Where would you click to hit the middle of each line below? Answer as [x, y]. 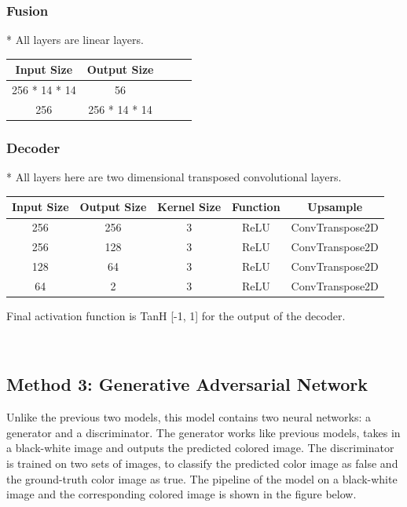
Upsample [335, 207]
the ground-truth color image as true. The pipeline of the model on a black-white [202, 478]
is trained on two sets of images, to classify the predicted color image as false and [202, 463]
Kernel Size [189, 207]
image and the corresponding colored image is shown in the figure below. [181, 494]
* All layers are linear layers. [75, 40]
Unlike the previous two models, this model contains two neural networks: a [189, 417]
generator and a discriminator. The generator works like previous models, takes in [203, 432]
